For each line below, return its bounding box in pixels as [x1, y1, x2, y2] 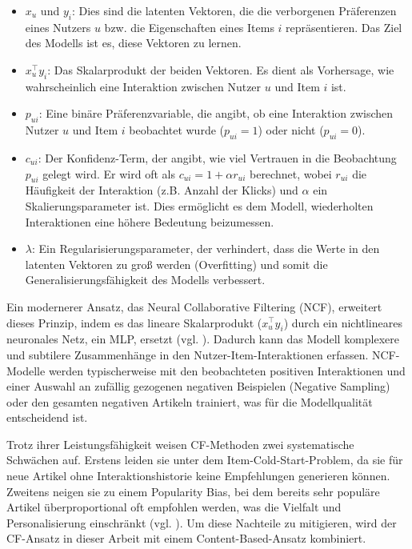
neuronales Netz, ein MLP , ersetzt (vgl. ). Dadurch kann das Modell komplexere [6, 331, 399, 347]
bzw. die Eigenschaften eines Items [104, 18, 274, 35]
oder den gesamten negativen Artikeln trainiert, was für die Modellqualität [6, 393, 373, 410]
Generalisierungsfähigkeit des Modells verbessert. [25, 271, 266, 288]
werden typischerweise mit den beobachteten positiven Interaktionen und [48, 362, 406, 379]
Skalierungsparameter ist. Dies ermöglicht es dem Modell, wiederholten [25, 197, 374, 214]
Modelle [6, 362, 46, 379]
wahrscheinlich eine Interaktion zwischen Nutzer [25, 78, 262, 94]
